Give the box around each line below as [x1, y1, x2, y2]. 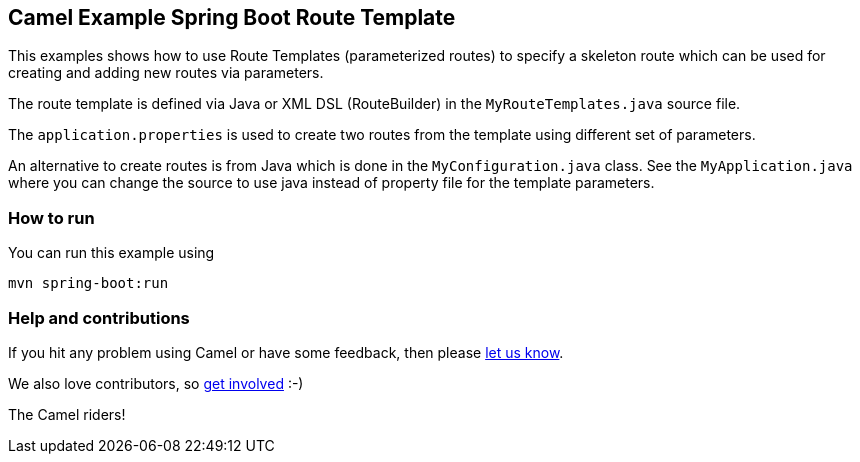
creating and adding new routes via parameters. [8, 64, 324, 82]
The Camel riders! [8, 405, 126, 423]
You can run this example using [8, 244, 215, 262]
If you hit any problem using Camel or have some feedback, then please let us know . [8, 343, 564, 361]
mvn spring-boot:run [8, 275, 169, 292]
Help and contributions [8, 307, 190, 328]
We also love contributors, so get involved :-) [8, 374, 304, 392]
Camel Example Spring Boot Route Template [8, 5, 456, 30]
